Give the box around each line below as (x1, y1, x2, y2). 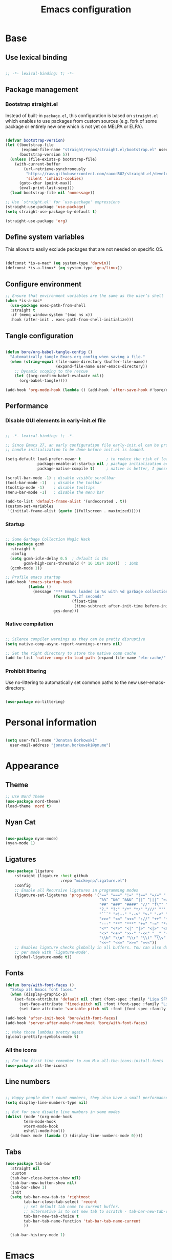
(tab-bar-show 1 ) (10, 1185, 47, 1190)
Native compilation (5, 620, 54, 627)
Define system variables (5, 232, 85, 241)
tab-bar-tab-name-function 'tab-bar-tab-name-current (24, 1218, 141, 1224)
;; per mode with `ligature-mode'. (14, 950, 91, 955)
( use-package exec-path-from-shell (10, 303, 86, 308)
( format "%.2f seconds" (53, 594, 104, 599)
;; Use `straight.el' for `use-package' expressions (5, 199, 120, 205)
